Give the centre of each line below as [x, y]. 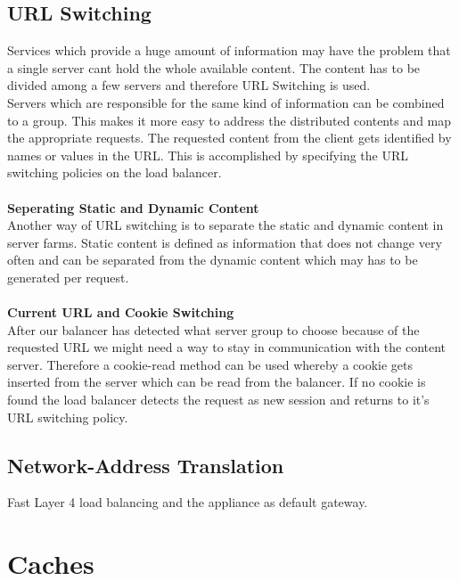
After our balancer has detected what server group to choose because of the [213, 329]
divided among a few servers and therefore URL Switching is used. [189, 85]
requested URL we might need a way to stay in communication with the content [227, 347]
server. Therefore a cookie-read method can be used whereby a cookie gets [210, 364]
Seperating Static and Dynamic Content [133, 207]
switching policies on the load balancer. [115, 172]
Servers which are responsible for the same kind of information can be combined [226, 102]
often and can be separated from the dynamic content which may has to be [213, 260]
